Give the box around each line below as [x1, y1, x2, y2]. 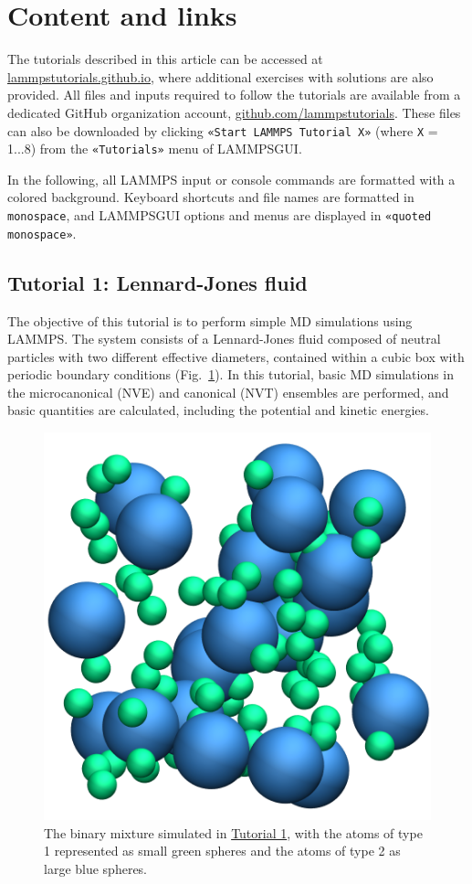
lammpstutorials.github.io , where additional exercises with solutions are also [7, 67, 434, 86]
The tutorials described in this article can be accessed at [7, 49, 323, 69]
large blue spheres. [44, 858, 148, 878]
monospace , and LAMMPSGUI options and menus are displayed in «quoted [7, 206, 432, 224]
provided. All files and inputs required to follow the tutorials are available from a [7, 85, 461, 104]
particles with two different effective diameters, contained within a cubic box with [7, 346, 465, 366]
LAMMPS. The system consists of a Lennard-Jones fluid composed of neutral [7, 329, 441, 348]
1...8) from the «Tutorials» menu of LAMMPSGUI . [7, 139, 302, 158]
